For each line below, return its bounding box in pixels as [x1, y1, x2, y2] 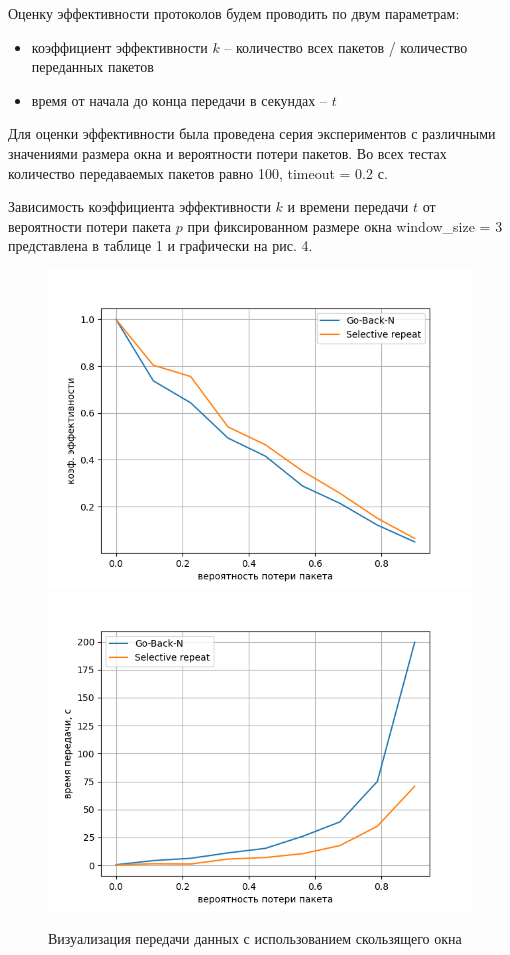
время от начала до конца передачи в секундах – [31, 89, 327, 110]
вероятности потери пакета [8, 215, 172, 236]
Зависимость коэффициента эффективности [8, 196, 271, 217]
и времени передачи [287, 196, 409, 217]
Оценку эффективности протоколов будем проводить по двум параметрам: [8, 3, 460, 23]
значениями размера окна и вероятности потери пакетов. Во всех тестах [8, 142, 447, 163]
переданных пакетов [31, 56, 154, 77]
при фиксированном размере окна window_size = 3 [187, 215, 503, 236]
